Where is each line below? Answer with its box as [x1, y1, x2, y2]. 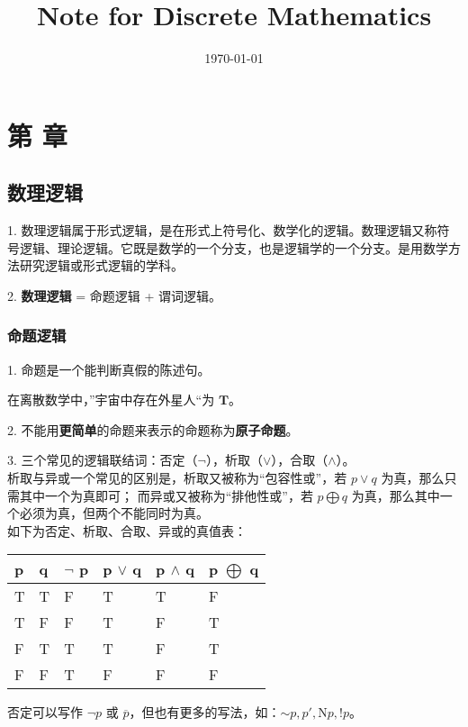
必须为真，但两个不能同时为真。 [19, 504, 209, 523]
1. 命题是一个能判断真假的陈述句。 [7, 359, 211, 378]
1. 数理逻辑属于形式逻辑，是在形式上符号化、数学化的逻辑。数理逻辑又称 [7, 221, 437, 240]
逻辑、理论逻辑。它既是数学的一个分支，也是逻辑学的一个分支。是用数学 [19, 238, 448, 257]
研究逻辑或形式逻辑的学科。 [19, 256, 184, 275]
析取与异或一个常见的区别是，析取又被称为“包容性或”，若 [7, 468, 347, 487]
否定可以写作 [7, 703, 83, 722]
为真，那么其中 [351, 486, 440, 504]
